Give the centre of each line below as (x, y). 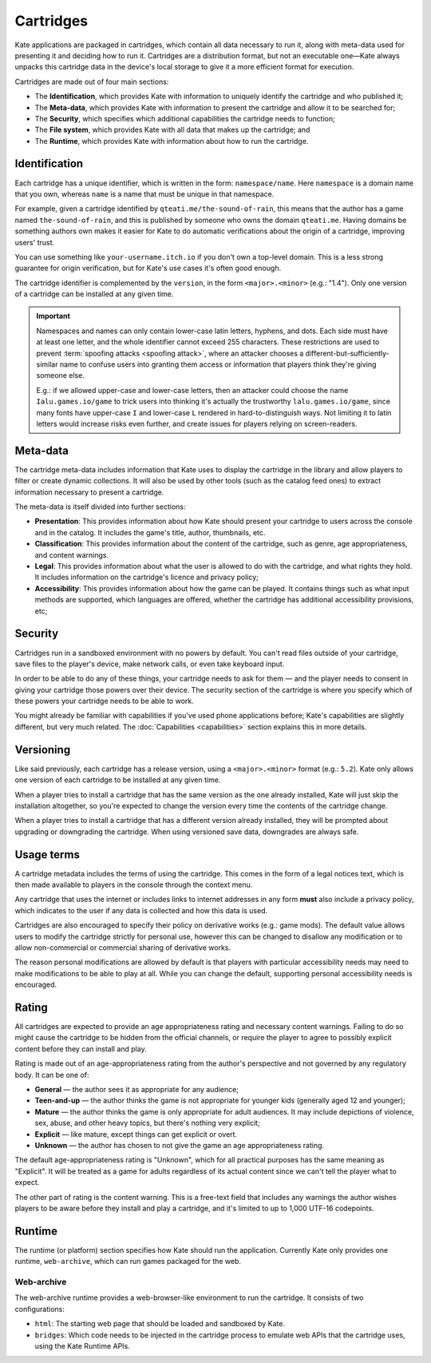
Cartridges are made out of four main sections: (92, 81)
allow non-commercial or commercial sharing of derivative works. (123, 948)
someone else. (61, 376)
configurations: (40, 1309)
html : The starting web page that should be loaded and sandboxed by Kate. (160, 1324)
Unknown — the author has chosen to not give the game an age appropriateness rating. (180, 1145)
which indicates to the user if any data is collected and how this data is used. (141, 910)
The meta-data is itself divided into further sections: (100, 507)
